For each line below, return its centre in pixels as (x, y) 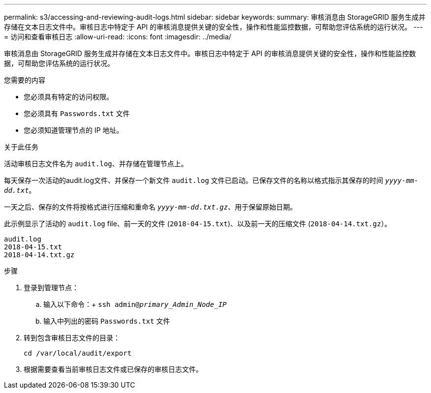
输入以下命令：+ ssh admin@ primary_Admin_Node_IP (135, 304)
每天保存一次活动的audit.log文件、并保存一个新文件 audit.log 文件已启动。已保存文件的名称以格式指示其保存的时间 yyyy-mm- (211, 180)
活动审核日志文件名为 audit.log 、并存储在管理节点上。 (96, 164)
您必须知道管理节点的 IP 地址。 (74, 130)
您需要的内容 (25, 80)
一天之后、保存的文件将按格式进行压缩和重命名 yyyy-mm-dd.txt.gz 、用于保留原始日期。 (151, 207)
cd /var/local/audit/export (78, 353)
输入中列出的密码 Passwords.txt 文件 (107, 321)
